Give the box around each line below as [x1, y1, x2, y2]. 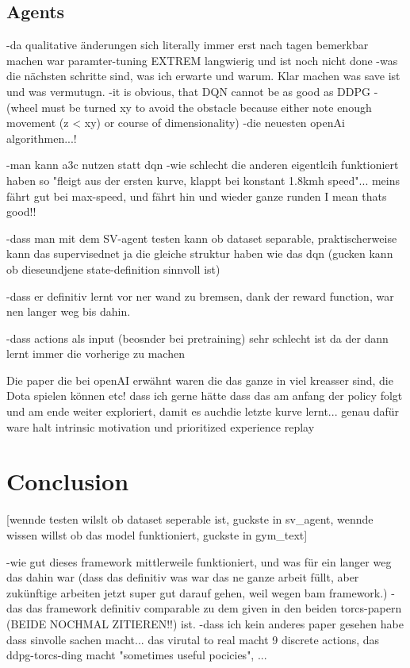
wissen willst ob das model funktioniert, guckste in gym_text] [6, 526, 308, 543]
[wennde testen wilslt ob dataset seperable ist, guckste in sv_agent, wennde [6, 511, 374, 528]
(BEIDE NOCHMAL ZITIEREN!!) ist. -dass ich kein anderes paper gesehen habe [6, 615, 404, 632]
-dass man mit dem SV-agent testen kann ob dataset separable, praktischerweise [6, 229, 397, 246]
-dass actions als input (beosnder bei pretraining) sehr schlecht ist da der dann [6, 329, 389, 346]
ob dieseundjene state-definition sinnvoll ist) [6, 260, 220, 277]
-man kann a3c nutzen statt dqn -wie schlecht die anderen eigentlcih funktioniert [6, 156, 399, 173]
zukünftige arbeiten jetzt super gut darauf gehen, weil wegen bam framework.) [6, 584, 388, 601]
